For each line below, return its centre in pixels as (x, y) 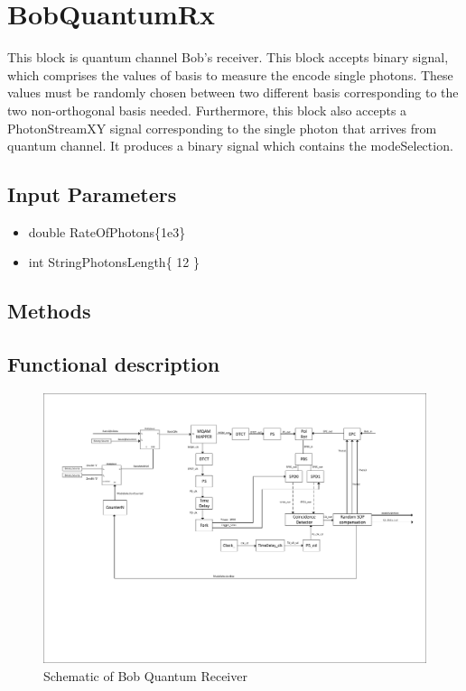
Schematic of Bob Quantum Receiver (145, 676)
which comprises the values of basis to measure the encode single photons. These (230, 74)
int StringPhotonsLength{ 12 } (114, 262)
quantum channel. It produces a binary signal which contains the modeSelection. (230, 146)
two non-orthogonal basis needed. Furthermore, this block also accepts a (207, 110)
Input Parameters (92, 194)
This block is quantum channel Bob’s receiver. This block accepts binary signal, (228, 57)
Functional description (114, 364)
